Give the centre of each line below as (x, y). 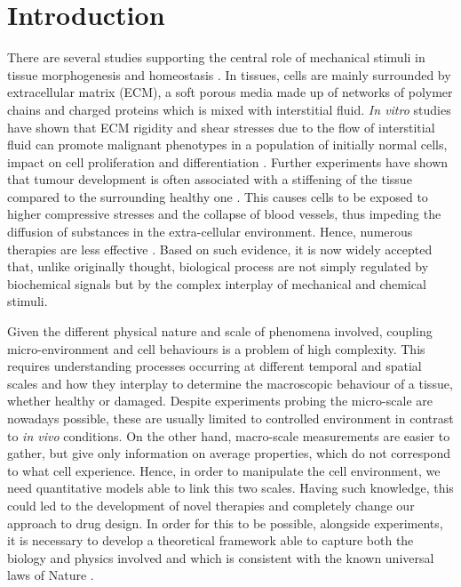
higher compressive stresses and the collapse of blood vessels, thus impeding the (224, 214)
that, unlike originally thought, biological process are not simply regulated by (218, 266)
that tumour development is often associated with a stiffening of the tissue (210, 179)
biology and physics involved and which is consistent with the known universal (221, 557)
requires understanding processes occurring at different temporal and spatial (215, 366)
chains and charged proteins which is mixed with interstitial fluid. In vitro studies (229, 109)
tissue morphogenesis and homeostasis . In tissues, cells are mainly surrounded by (229, 74)
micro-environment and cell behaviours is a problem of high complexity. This (216, 348)
